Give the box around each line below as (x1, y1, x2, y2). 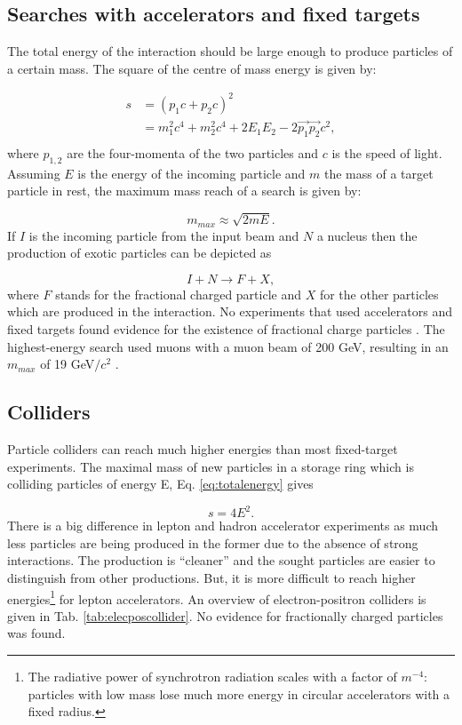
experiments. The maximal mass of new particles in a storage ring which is (7, 457, 414, 475)
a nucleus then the (316, 226, 418, 244)
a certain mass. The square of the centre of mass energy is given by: (7, 59, 377, 77)
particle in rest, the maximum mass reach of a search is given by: (7, 181, 362, 200)
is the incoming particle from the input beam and (28, 226, 299, 244)
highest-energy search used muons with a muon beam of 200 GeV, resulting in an (7, 337, 449, 355)
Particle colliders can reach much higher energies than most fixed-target (7, 439, 398, 458)
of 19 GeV (40, 355, 95, 373)
